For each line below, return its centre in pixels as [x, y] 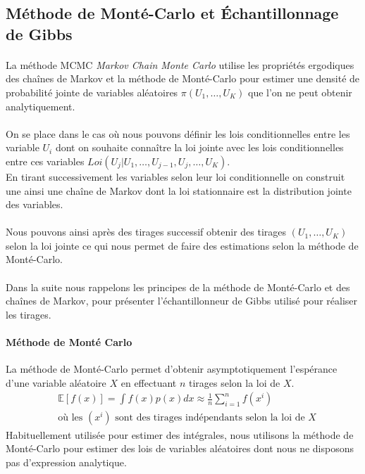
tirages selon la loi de [235, 382]
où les [70, 418]
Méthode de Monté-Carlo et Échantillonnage [172, 13]
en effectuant [149, 382]
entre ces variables [45, 161]
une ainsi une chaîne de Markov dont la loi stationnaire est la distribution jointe [179, 190]
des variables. [35, 204]
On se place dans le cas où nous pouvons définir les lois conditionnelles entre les [178, 133]
